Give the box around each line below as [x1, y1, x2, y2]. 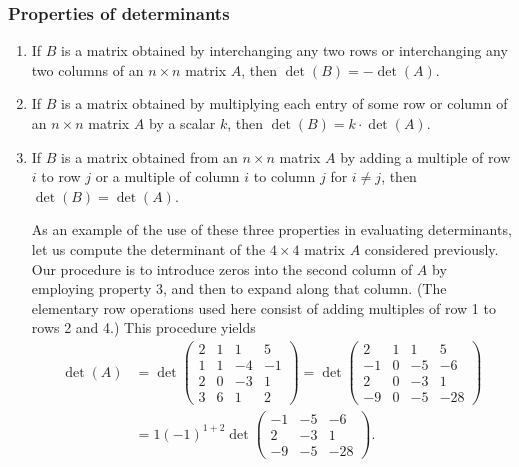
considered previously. [364, 238, 499, 259]
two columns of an [31, 59, 144, 80]
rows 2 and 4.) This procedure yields [31, 317, 256, 338]
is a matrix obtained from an [61, 146, 238, 167]
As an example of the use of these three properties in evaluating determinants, [31, 219, 512, 240]
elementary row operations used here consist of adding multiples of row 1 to [31, 297, 496, 318]
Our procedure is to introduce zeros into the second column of [31, 258, 413, 279]
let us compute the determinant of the [31, 238, 266, 259]
